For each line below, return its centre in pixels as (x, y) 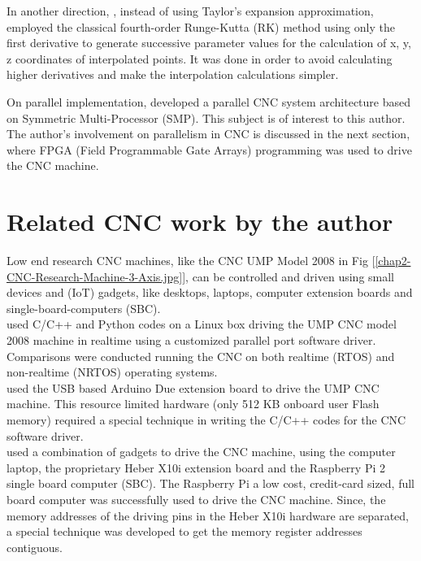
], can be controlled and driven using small (289, 276)
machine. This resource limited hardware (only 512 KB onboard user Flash (193, 404)
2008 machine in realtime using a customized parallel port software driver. (191, 340)
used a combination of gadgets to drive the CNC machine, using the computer (201, 452)
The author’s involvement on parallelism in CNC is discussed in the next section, (208, 134)
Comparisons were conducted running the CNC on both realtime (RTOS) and (201, 356)
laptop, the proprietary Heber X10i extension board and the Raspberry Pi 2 (196, 467)
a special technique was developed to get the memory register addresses (184, 531)
